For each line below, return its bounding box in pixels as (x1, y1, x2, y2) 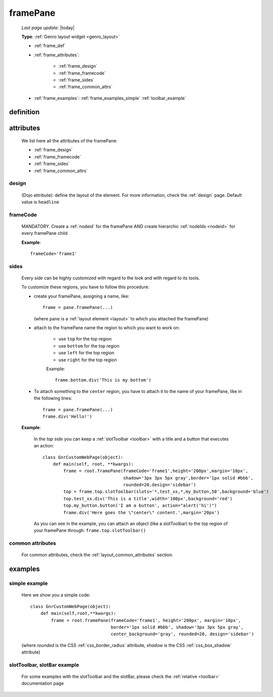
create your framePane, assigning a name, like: (34, 293, 129, 299)
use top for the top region (58, 336, 112, 342)
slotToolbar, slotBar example (9, 661, 79, 668)
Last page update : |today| (21, 25, 75, 31)
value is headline (21, 199, 59, 205)
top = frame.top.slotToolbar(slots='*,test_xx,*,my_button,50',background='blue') (63, 489, 269, 494)
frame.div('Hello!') (42, 413, 92, 419)
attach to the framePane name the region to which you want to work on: (34, 325, 180, 331)
